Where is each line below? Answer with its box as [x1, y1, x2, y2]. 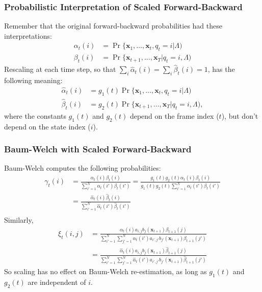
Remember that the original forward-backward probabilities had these [4, 20, 222, 31]
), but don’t [221, 110, 258, 121]
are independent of [28, 277, 86, 287]
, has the [207, 64, 235, 74]
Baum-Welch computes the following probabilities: [4, 163, 161, 173]
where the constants [4, 110, 66, 121]
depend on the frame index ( [129, 110, 219, 121]
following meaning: [4, 75, 63, 86]
